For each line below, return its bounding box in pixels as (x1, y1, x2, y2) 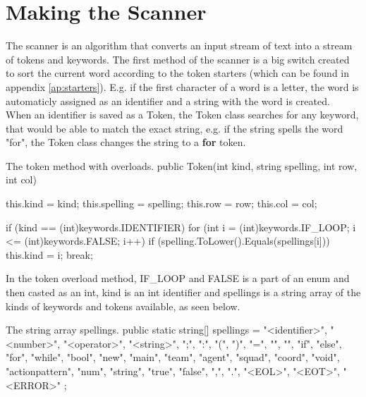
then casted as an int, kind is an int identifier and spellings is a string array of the (6, 285, 361, 300)
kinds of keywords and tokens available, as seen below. (6, 298, 240, 313)
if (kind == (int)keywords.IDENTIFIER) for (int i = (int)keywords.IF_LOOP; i (6, 219, 356, 234)
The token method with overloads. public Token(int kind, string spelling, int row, (6, 158, 358, 173)
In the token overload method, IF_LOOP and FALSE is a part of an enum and (6, 271, 350, 286)
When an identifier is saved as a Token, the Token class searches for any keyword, (6, 107, 359, 122)
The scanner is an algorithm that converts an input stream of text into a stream (6, 38, 353, 53)
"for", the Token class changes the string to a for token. (6, 135, 246, 149)
